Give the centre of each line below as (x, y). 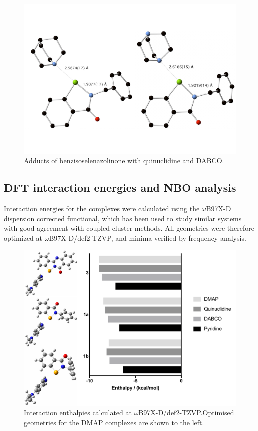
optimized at (23, 238)
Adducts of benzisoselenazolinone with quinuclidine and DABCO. (124, 161)
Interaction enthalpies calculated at (78, 413)
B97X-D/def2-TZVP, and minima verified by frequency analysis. (147, 238)
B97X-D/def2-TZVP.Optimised (186, 413)
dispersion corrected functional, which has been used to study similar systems (123, 218)
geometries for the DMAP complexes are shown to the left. (114, 422)
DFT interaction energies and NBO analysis (120, 188)
